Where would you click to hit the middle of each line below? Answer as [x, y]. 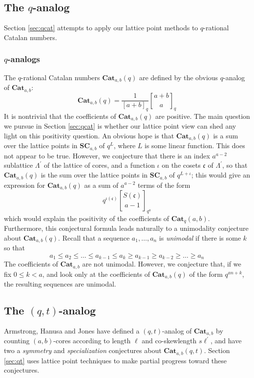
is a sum [226, 135]
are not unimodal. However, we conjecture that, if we [162, 264]
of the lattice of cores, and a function [99, 165]
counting [17, 341]
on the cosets [181, 165]
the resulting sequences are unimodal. [60, 284]
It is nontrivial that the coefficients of [60, 116]
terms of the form [164, 185]
